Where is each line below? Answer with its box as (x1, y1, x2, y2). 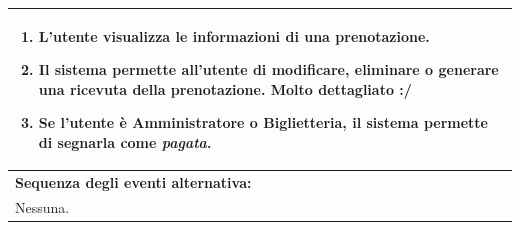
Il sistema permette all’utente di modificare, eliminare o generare (38, 59, 499, 80)
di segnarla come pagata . (38, 131, 212, 152)
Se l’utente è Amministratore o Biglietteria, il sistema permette (38, 112, 488, 133)
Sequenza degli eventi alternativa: (15, 171, 252, 192)
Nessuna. (15, 196, 70, 217)
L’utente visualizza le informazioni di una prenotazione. (38, 25, 430, 46)
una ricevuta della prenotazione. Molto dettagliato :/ (38, 78, 412, 99)
